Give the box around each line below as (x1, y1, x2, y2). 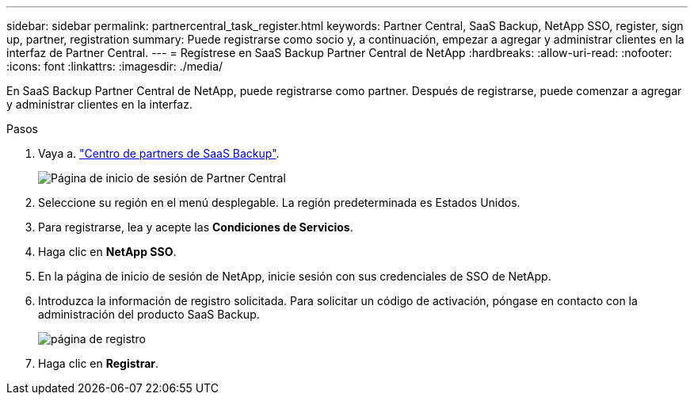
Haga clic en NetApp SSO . (38, 245, 177, 258)
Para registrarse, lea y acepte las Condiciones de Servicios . (38, 220, 353, 234)
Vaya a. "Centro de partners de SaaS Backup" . (38, 147, 280, 160)
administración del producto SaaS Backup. (38, 307, 260, 321)
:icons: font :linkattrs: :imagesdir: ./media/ (6, 59, 223, 73)
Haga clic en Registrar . (38, 357, 159, 370)
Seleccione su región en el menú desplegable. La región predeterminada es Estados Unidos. (38, 196, 520, 209)
